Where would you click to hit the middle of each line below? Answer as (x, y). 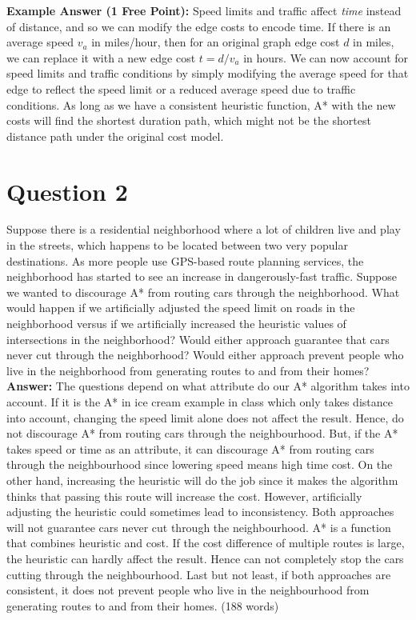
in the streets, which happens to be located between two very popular (177, 245)
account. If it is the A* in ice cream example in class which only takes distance (200, 402)
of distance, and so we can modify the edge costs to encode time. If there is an (199, 26)
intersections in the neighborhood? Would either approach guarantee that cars (198, 339)
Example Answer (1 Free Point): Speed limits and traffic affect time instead (204, 10)
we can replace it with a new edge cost (101, 57)
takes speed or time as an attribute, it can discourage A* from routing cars (190, 448)
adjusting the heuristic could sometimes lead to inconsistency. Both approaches (200, 512)
